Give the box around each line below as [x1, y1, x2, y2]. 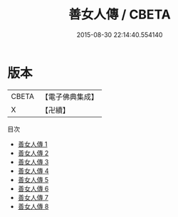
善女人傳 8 [17, 202, 49, 211]
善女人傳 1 [17, 139, 48, 148]
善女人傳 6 [17, 184, 49, 193]
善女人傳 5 [17, 175, 49, 184]
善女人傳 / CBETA [68, 6, 171, 23]
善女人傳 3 [17, 157, 49, 166]
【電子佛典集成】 [41, 92, 98, 102]
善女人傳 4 [17, 166, 49, 175]
